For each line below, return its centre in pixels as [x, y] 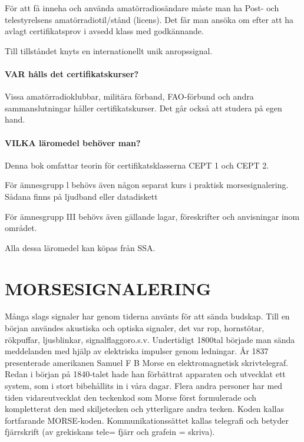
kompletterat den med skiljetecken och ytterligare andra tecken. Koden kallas [144, 409]
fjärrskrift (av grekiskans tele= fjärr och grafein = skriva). [110, 432]
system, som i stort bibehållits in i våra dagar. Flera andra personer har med [144, 385]
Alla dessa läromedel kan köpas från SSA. [80, 247]
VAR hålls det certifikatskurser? [72, 73]
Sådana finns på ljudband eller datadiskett [81, 196]
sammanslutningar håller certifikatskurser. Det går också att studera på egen [143, 108]
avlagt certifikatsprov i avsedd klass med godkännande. [104, 31]
